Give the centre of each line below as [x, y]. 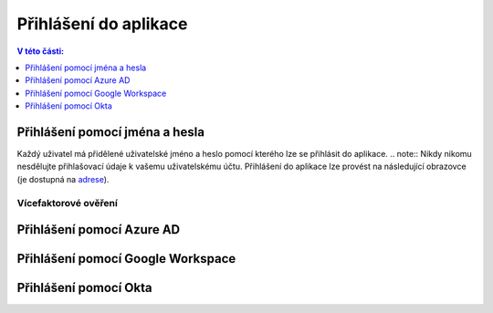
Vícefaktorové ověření [67, 203]
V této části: [40, 51]
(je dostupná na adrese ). [63, 179]
